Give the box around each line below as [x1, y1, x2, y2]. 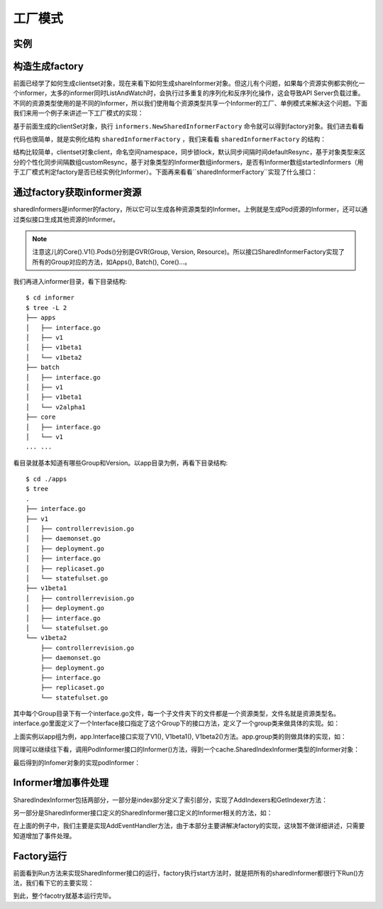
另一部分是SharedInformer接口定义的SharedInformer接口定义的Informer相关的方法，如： [13, 808, 273, 817]
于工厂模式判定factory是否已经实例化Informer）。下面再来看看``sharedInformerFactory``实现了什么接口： [13, 167, 318, 177]
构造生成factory [13, 60, 84, 72]
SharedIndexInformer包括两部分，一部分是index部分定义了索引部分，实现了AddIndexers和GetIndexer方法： [13, 795, 328, 804]
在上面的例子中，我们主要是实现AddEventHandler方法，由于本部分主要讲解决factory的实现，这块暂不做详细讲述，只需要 [13, 822, 365, 830]
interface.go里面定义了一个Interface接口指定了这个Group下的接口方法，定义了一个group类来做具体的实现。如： [13, 719, 340, 727]
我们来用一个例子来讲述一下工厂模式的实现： [13, 109, 144, 117]
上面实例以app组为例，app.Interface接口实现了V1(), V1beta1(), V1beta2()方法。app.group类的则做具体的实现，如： [13, 732, 347, 741]
